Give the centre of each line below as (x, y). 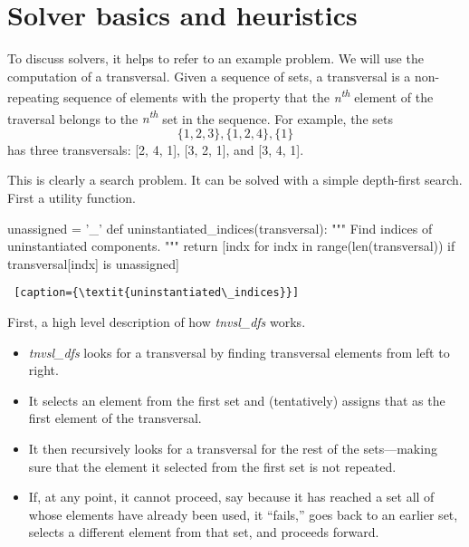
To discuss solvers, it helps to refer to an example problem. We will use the (215, 58)
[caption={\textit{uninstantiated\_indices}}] (157, 293)
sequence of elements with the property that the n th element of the (248, 96)
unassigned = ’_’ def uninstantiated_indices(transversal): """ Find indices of (220, 228)
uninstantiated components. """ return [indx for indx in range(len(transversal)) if (231, 246)
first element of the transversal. (115, 418)
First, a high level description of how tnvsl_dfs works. (157, 322)
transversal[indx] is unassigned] (93, 263)
